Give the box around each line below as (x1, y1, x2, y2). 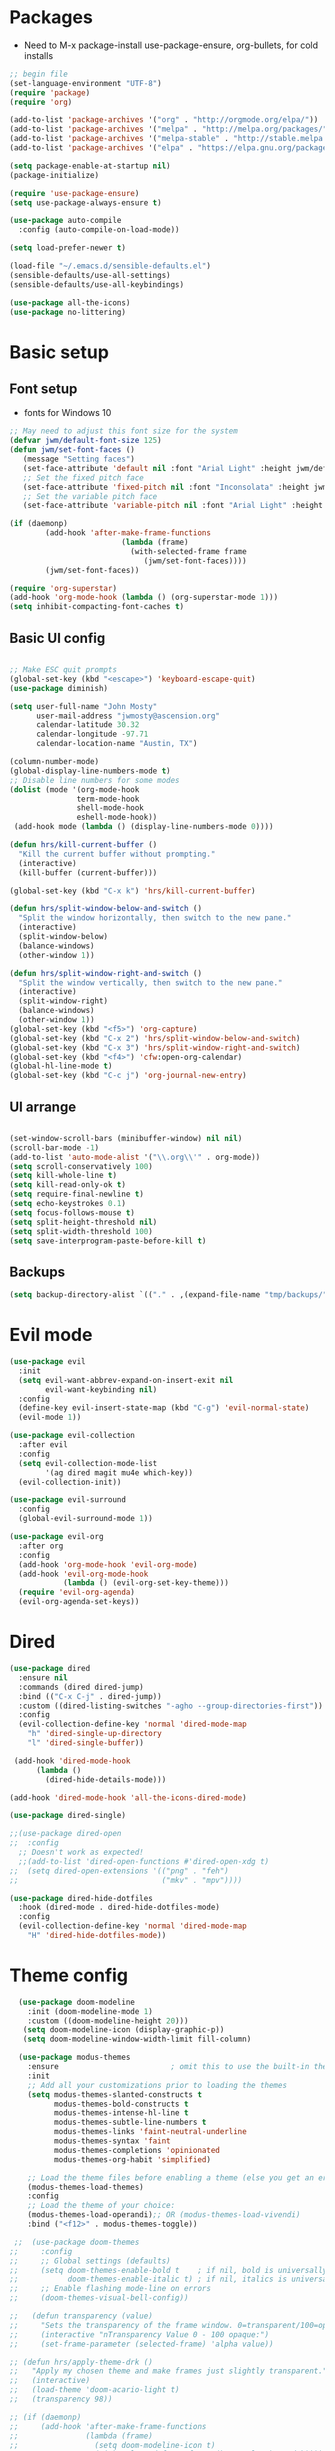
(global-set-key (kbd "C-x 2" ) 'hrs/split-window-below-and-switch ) (9, 1033, 301, 1043)
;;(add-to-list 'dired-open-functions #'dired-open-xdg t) (18, 1856, 270, 1866)
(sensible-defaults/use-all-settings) (9, 270, 171, 280)
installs (23, 49, 54, 61)
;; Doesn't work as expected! (18, 1847, 144, 1857)
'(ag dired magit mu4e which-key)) (45, 1467, 194, 1478)
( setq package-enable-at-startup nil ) (9, 161, 171, 171)
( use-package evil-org (9, 1532, 104, 1542)
